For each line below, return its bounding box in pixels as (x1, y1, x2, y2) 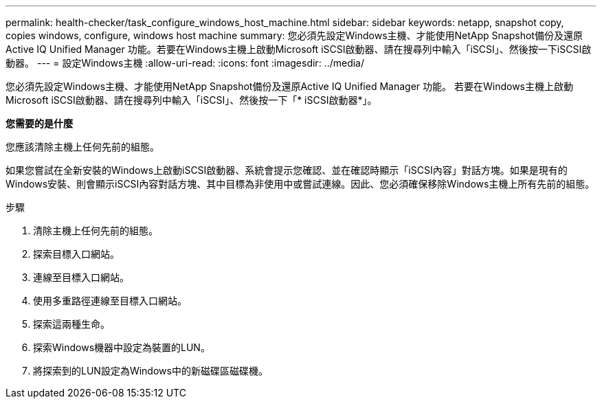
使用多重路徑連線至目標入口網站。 (33, 295, 187, 306)
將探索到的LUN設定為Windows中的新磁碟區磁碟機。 (33, 365, 268, 377)
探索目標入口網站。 (33, 248, 120, 260)
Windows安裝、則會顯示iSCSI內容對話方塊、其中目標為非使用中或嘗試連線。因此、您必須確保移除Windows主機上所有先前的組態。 (5, 178, 595, 190)
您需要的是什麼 (5, 117, 73, 129)
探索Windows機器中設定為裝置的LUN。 (33, 341, 210, 353)
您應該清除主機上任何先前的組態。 (5, 141, 159, 153)
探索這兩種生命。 (33, 318, 110, 330)
